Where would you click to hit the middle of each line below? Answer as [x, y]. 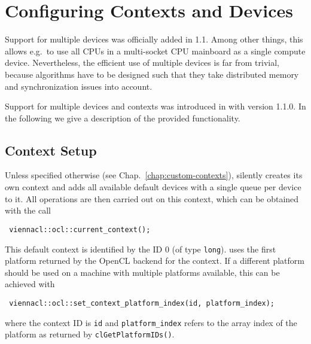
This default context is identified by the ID [84, 249]
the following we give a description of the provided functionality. [123, 118]
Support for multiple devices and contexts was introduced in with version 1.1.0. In [155, 106]
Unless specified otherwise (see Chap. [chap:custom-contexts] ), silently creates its [154, 175]
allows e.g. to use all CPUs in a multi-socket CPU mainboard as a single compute [155, 51]
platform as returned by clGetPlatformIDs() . [90, 334]
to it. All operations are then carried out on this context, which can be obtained [152, 198]
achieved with [30, 284]
